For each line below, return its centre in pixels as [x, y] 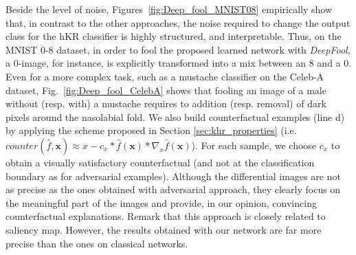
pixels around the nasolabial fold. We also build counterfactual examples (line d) [175, 117]
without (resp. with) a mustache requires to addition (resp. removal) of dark [166, 103]
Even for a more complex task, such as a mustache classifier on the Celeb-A [165, 76]
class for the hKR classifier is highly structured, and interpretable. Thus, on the [174, 36]
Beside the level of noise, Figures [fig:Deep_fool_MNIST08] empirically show [169, 9]
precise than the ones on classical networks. [97, 243]
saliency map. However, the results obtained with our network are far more [164, 229]
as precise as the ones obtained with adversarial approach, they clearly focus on [173, 189]
